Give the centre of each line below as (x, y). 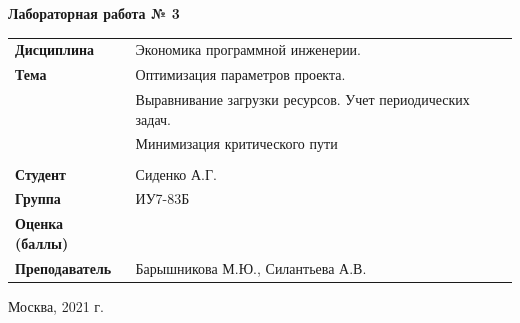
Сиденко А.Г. (176, 173)
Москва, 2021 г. (56, 305)
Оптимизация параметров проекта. (240, 74)
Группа (38, 198)
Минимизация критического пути (236, 143)
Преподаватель (63, 267)
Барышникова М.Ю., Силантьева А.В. (251, 267)
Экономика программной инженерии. (248, 49)
